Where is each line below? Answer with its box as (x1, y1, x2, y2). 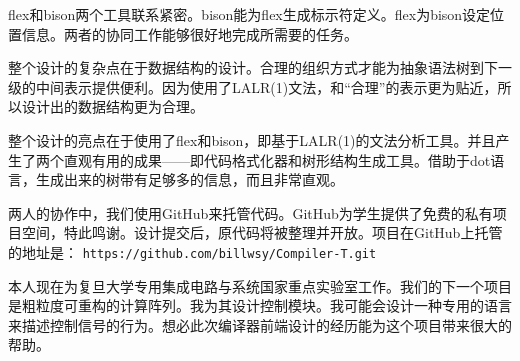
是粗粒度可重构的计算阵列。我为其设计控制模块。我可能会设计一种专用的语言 (8, 295, 512, 316)
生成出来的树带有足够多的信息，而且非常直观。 (35, 169, 344, 190)
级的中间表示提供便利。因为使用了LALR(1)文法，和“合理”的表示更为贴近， (8, 76, 498, 97)
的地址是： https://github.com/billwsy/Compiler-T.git (8, 241, 377, 262)
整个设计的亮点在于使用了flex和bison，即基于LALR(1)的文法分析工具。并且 (8, 129, 496, 150)
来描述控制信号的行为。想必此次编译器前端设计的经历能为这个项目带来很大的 (8, 314, 512, 335)
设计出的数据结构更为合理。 (21, 96, 204, 117)
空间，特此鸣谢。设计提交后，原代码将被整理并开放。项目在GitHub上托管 (21, 222, 503, 243)
